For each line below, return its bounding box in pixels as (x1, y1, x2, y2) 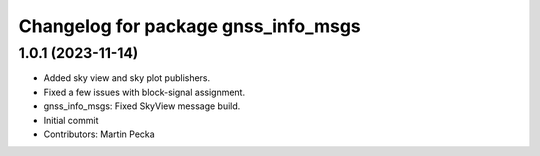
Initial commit (43, 114, 99, 126)
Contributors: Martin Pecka (43, 128, 155, 140)
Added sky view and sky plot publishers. (43, 72, 211, 84)
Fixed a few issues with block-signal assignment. (43, 86, 245, 98)
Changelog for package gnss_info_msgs (18, 15, 362, 37)
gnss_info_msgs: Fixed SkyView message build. (43, 100, 241, 112)
